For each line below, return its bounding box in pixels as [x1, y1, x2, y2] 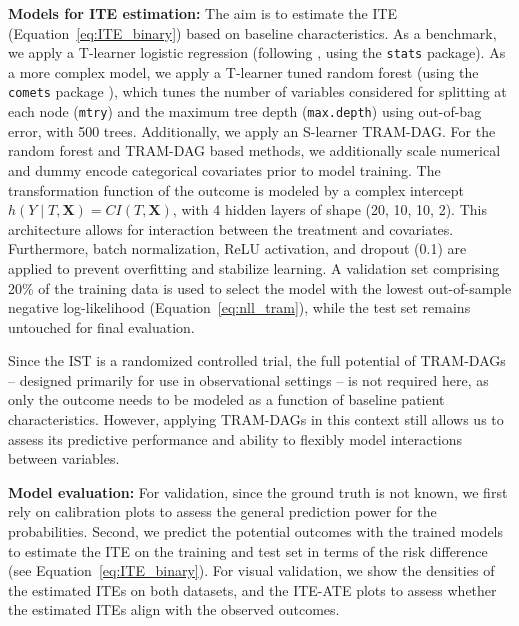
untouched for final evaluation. [8, 316, 195, 337]
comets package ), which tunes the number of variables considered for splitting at [8, 81, 507, 102]
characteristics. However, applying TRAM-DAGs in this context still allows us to [8, 409, 504, 430]
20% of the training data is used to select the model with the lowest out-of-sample [8, 277, 512, 298]
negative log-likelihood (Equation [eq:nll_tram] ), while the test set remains [8, 297, 471, 318]
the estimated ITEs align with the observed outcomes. [8, 599, 340, 620]
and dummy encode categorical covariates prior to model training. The [8, 159, 441, 180]
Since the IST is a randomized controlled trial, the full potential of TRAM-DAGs [8, 350, 506, 371]
